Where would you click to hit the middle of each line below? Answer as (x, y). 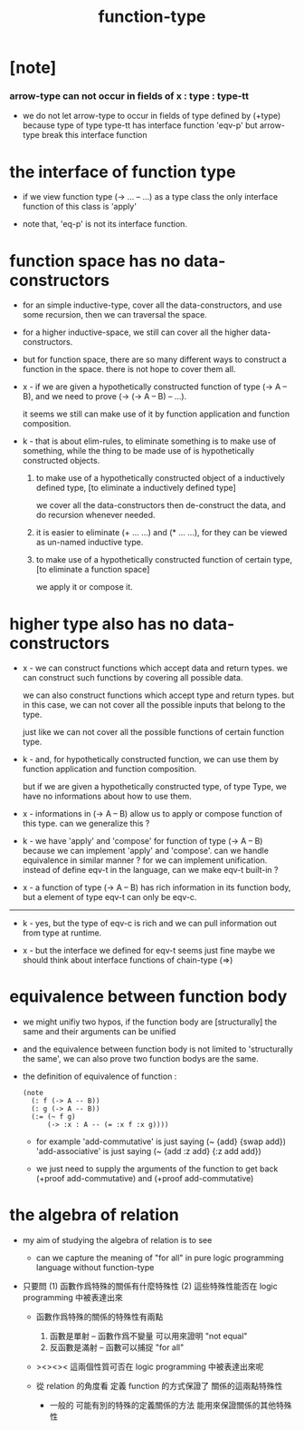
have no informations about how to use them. (107, 797)
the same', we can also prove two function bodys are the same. (141, 1059)
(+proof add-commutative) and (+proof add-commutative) (145, 1179)
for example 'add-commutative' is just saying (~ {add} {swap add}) (161, 1141)
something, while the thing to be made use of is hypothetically (138, 451)
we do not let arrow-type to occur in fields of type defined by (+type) (152, 116)
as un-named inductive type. (90, 543)
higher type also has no (100, 624)
